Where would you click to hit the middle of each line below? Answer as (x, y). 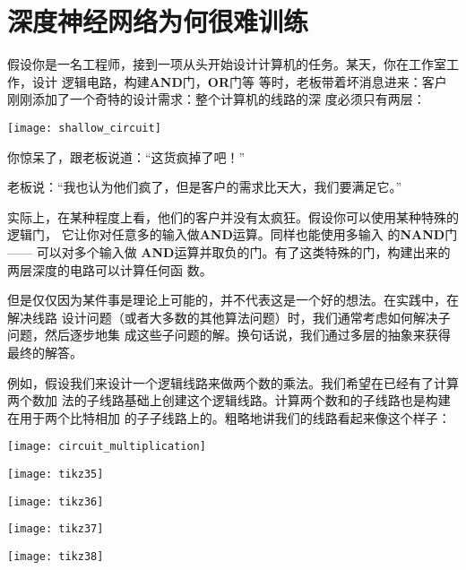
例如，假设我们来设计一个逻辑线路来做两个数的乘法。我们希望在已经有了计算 (233, 382)
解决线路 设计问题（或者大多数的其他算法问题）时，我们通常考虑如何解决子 (229, 317)
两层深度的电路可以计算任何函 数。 (110, 269)
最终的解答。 (45, 352)
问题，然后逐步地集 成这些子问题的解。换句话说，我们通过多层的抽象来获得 (229, 335)
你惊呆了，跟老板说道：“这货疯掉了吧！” (126, 156)
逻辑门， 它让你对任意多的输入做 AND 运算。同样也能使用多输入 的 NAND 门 (233, 234)
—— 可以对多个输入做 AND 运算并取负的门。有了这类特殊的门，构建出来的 (229, 251)
